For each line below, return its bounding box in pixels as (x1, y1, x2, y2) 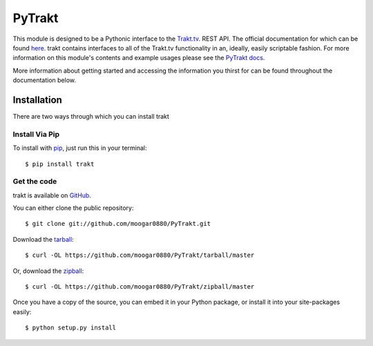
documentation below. (12, 76, 76, 84)
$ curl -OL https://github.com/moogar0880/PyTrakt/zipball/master (25, 283, 255, 291)
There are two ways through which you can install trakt (12, 113, 169, 121)
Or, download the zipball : (12, 267, 84, 275)
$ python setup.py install (25, 324, 117, 331)
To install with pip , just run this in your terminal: (12, 144, 148, 152)
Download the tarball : (12, 235, 74, 243)
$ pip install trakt (25, 160, 95, 168)
